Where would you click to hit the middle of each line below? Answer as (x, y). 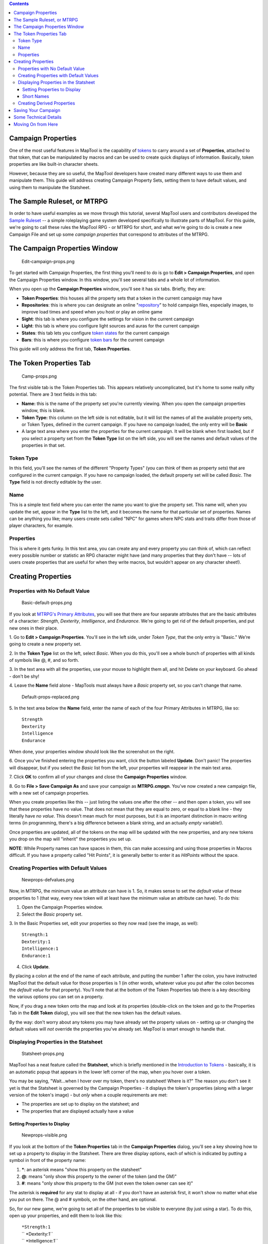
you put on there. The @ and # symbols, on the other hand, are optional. (83, 1200)
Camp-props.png (39, 376)
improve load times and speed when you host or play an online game (92, 312)
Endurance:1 (36, 956)
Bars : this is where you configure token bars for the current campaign (93, 340)
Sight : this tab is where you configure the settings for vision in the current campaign (108, 319)
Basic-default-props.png (47, 603)
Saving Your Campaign (37, 110)
